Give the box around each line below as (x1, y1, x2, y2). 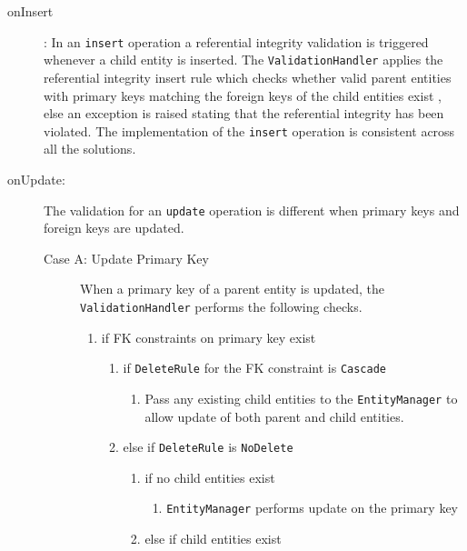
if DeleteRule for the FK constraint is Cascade (123, 358, 386, 377)
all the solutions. (44, 139, 136, 158)
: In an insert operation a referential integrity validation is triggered (44, 32, 429, 51)
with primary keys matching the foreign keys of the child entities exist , (44, 85, 442, 105)
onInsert (7, 2, 54, 20)
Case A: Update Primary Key (44, 248, 209, 267)
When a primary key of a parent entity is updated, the (80, 279, 385, 298)
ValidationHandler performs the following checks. (80, 296, 363, 316)
